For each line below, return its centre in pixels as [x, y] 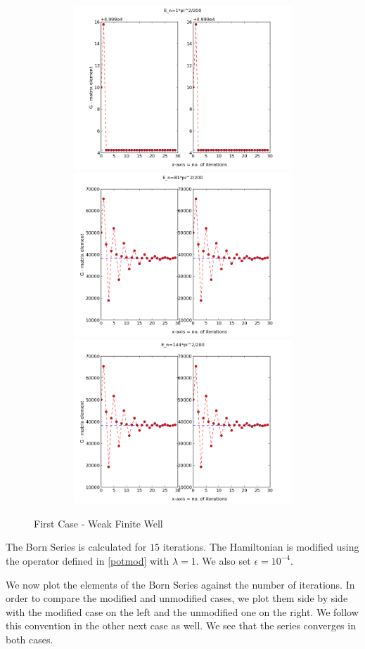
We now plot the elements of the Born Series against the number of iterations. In [180, 584]
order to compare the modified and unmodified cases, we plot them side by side [177, 598]
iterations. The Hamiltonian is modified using [261, 547]
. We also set [223, 560]
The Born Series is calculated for [76, 547]
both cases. [30, 639]
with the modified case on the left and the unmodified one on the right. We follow [182, 611]
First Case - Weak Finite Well [98, 523]
